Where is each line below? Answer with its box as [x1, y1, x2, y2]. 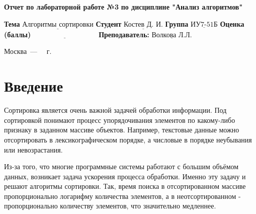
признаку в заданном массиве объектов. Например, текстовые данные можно [4, 124, 239, 135]
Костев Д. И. [124, 21, 163, 28]
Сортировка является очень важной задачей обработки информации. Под [4, 105, 227, 115]
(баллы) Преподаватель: [4, 29, 149, 39]
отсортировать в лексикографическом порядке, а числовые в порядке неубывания [4, 134, 252, 145]
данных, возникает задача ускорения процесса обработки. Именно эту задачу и [4, 171, 246, 181]
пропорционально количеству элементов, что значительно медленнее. [4, 200, 216, 211]
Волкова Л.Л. [151, 31, 192, 39]
